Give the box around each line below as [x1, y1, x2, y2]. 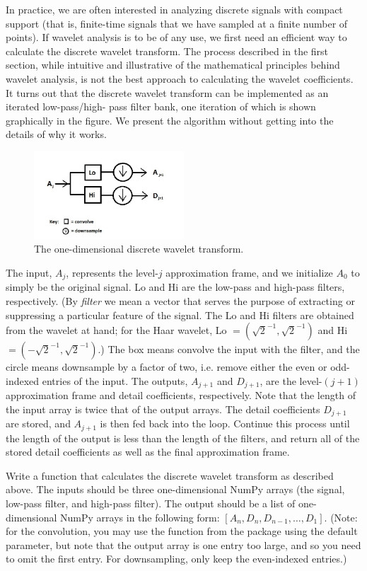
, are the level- [260, 373, 322, 388]
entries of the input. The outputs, [42, 373, 188, 388]
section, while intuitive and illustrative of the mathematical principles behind [6, 57, 340, 72]
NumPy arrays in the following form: [60, 509, 220, 524]
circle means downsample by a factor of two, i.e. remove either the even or [6, 359, 327, 374]
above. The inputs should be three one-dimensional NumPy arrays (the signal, [6, 482, 345, 497]
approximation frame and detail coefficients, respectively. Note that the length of [6, 388, 356, 403]
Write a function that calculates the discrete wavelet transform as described [6, 468, 334, 483]
